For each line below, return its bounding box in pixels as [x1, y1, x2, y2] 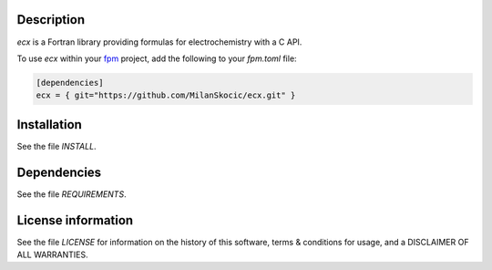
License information [16, 213, 134, 228]
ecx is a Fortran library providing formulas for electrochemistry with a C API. [16, 36, 302, 47]
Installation [16, 117, 82, 132]
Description [16, 12, 86, 27]
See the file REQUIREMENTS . [16, 188, 127, 200]
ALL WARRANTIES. [16, 249, 88, 260]
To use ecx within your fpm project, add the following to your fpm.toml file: [16, 53, 297, 64]
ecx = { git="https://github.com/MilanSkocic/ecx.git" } [36, 90, 296, 100]
